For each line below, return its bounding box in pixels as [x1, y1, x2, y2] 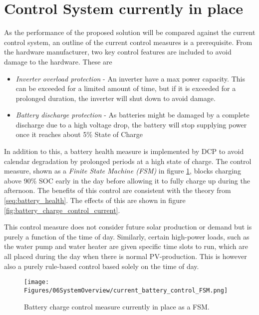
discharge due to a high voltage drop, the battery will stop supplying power [15, 119, 247, 129]
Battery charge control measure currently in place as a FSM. [24, 301, 210, 311]
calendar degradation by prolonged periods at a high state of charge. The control [4, 155, 252, 166]
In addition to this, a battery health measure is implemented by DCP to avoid [4, 146, 244, 156]
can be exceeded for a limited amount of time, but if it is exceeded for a [15, 83, 236, 93]
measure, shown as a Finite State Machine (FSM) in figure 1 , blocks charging [4, 165, 241, 176]
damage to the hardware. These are [4, 56, 112, 66]
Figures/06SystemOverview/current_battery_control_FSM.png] [24, 286, 228, 294]
